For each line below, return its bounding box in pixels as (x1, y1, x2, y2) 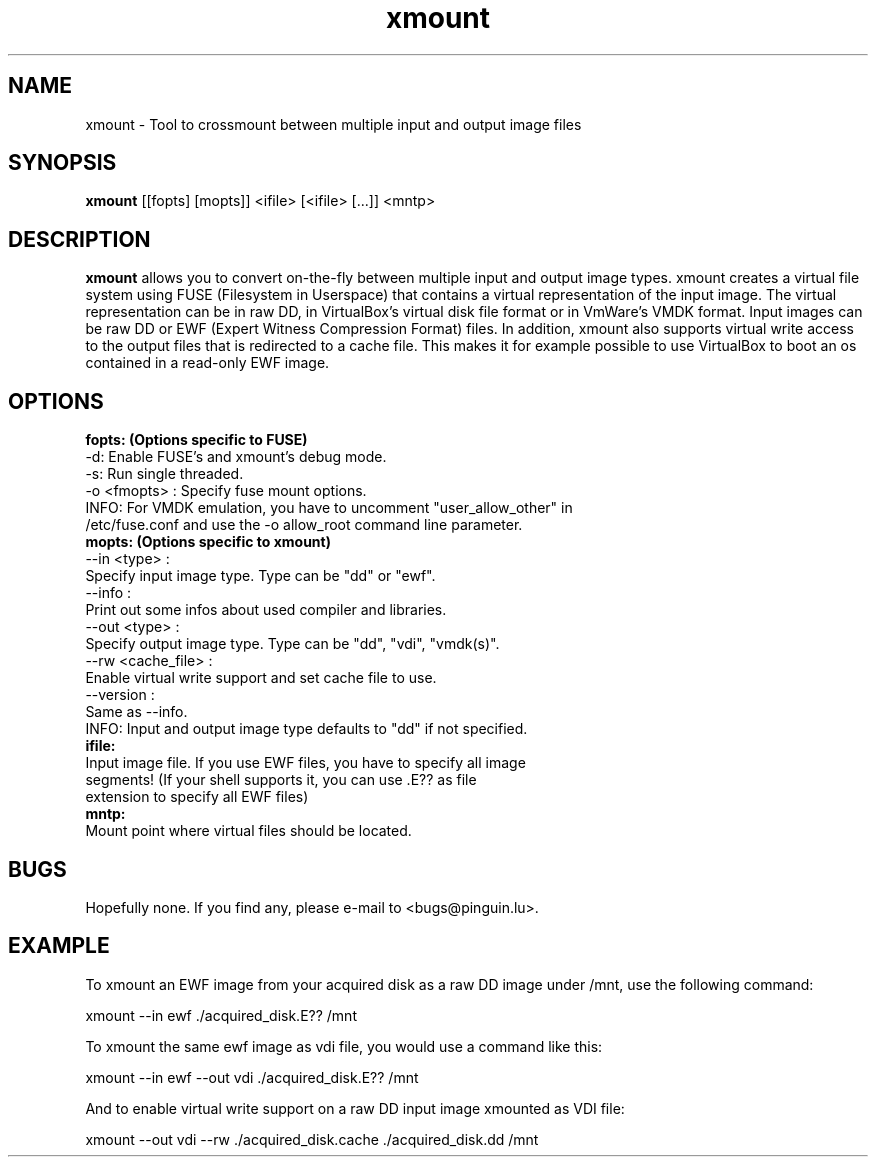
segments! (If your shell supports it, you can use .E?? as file (85, 771, 477, 789)
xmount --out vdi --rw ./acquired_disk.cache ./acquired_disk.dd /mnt (85, 1130, 539, 1148)
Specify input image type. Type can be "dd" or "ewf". (85, 567, 436, 585)
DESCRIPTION (8, 226, 151, 252)
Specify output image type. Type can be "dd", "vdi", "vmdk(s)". (85, 635, 500, 653)
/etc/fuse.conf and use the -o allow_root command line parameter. (85, 516, 523, 534)
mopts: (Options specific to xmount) (85, 533, 331, 551)
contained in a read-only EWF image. (85, 354, 330, 372)
